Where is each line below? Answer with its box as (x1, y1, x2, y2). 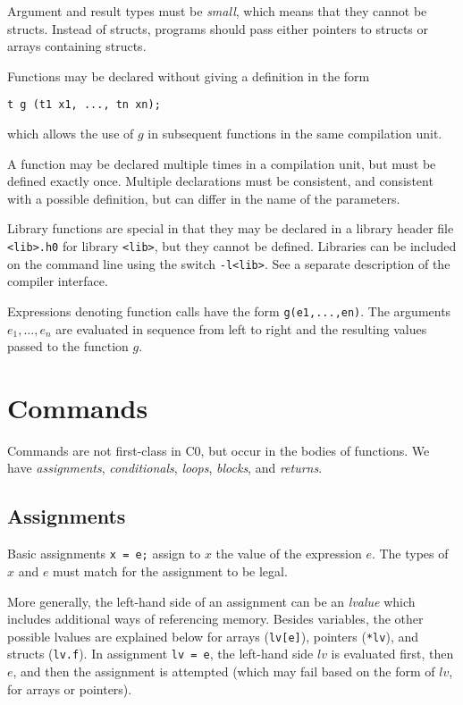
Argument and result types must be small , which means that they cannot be (7, 2, 427, 20)
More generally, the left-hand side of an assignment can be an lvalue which (7, 592, 416, 610)
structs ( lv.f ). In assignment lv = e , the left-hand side (7, 644, 314, 663)
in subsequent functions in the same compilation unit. (147, 124, 442, 143)
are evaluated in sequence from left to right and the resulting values (55, 319, 427, 338)
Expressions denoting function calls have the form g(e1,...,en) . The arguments (7, 301, 451, 320)
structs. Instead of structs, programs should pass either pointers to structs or (7, 19, 429, 38)
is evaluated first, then (331, 644, 454, 663)
